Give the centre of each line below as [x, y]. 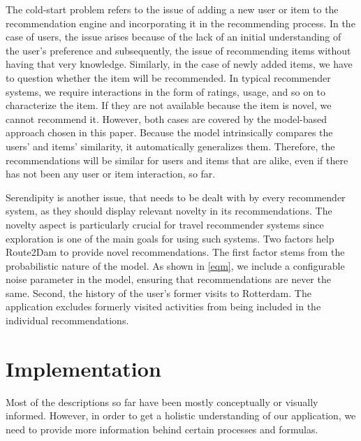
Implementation [83, 368]
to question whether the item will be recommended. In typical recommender [168, 77]
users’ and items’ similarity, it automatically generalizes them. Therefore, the [170, 146]
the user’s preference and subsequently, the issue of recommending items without [178, 50]
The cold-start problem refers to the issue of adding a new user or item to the [172, 9]
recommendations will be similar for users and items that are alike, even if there [177, 160]
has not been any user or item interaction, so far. [111, 174]
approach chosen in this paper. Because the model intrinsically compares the [169, 132]
